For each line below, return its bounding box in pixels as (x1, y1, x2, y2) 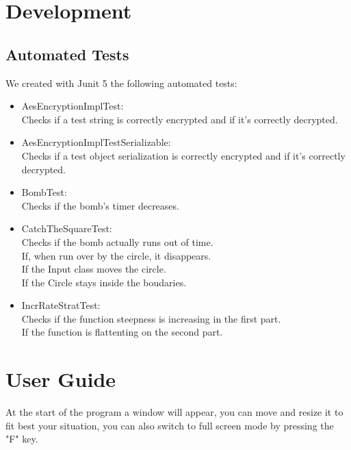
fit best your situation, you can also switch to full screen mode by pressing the (5, 418, 334, 432)
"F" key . (5, 432, 38, 446)
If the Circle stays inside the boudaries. (21, 275, 187, 289)
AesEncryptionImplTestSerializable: (21, 135, 171, 149)
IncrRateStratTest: (21, 298, 101, 312)
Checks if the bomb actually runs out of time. (21, 234, 213, 249)
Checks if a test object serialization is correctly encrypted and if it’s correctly (21, 148, 346, 162)
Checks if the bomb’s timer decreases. (21, 198, 179, 212)
